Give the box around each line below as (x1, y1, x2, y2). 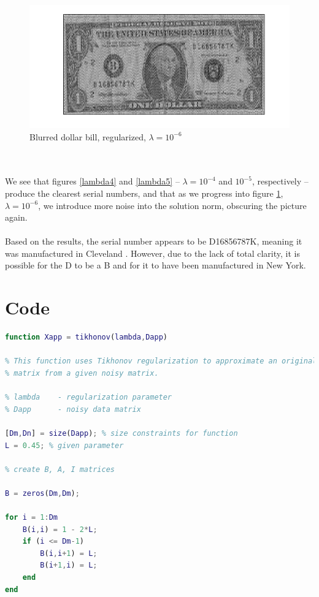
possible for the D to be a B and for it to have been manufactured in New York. (5, 259, 306, 272)
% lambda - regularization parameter (5, 393, 172, 402)
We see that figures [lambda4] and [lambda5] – (5, 175, 180, 188)
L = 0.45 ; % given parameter (5, 441, 124, 450)
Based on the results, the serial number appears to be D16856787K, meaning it (5, 235, 302, 248)
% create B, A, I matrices (5, 465, 115, 474)
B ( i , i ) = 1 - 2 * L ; (22, 525, 98, 534)
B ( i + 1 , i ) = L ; (40, 561, 98, 570)
